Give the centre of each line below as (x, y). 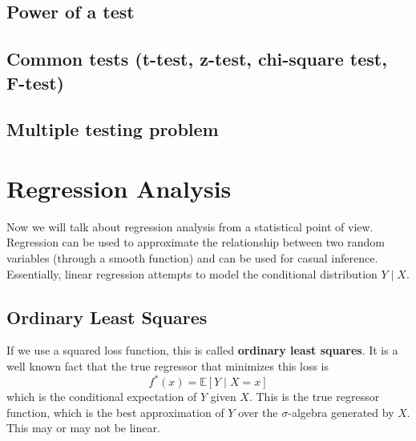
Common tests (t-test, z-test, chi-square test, (197, 59)
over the (258, 412)
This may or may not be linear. (83, 428)
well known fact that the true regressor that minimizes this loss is (168, 366)
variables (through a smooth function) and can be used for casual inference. (192, 258)
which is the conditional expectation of (102, 397)
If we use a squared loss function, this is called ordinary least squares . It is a (202, 350)
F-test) (36, 82)
